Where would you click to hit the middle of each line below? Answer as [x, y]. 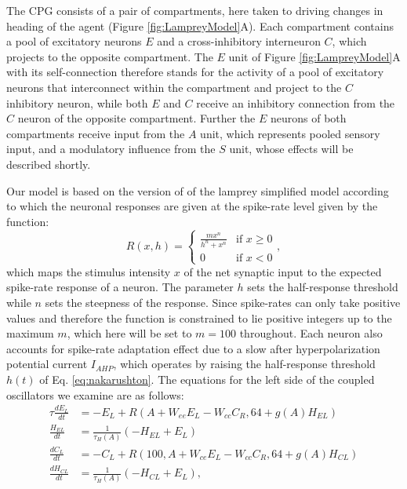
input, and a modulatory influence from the [111, 149]
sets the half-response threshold [323, 287]
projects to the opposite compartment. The [110, 56]
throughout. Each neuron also [311, 333]
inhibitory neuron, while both [77, 102]
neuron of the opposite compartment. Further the [136, 118]
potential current [47, 364]
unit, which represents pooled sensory [290, 133]
